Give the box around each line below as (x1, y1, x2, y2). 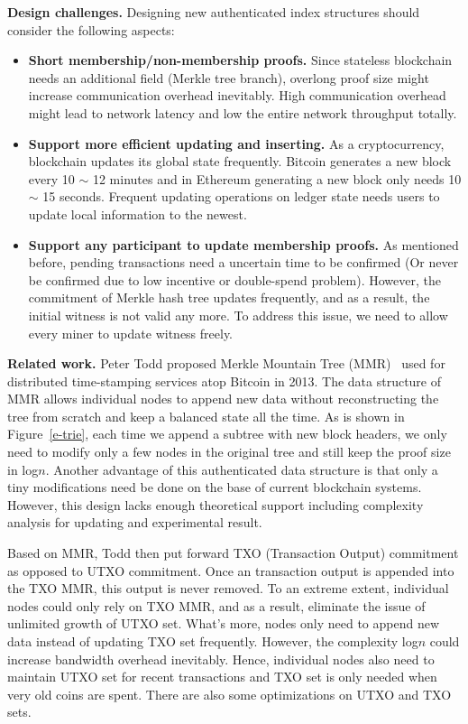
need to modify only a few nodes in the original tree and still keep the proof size (7, 442, 451, 461)
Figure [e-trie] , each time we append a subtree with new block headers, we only (7, 424, 447, 443)
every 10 (28, 169, 75, 188)
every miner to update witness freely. (28, 323, 234, 342)
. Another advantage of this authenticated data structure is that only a (45, 459, 438, 478)
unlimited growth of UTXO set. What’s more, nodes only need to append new (7, 614, 440, 633)
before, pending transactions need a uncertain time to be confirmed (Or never (28, 253, 459, 272)
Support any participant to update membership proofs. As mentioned (28, 235, 459, 254)
